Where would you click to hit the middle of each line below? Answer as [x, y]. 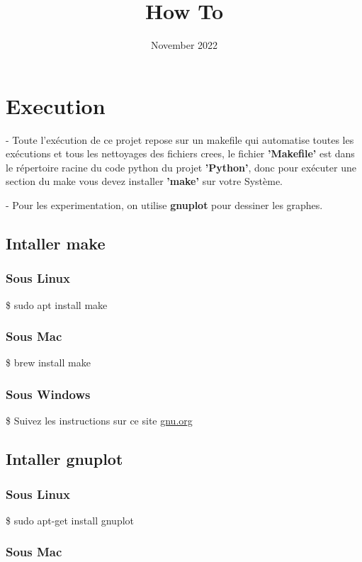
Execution [56, 105]
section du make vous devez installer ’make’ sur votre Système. [145, 181]
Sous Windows [48, 394]
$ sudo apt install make [57, 304]
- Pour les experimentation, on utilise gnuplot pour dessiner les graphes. [164, 205]
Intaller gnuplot [64, 459]
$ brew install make [48, 363]
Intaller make [56, 243]
